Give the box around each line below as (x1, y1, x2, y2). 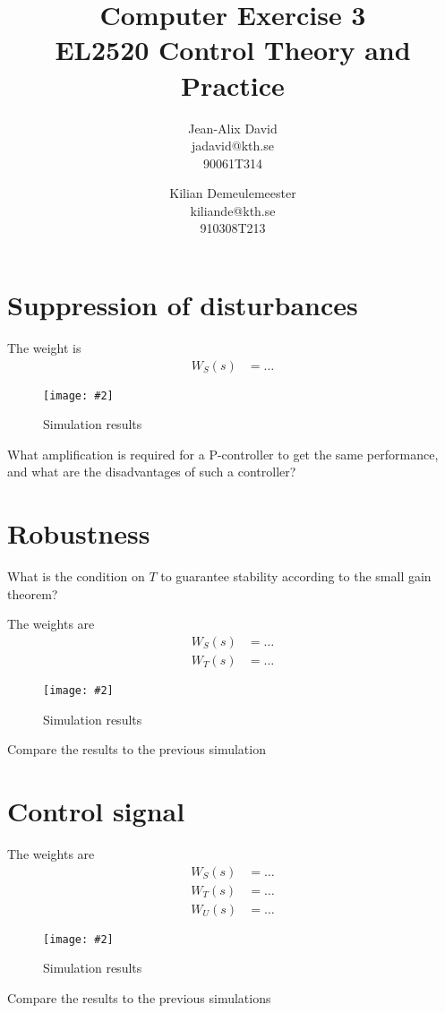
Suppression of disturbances (7, 287, 358, 323)
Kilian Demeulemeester (169, 184, 296, 202)
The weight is (7, 339, 81, 356)
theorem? (7, 584, 58, 603)
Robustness (7, 515, 150, 552)
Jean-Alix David (188, 118, 278, 137)
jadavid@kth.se (192, 136, 274, 155)
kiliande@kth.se (190, 201, 276, 219)
